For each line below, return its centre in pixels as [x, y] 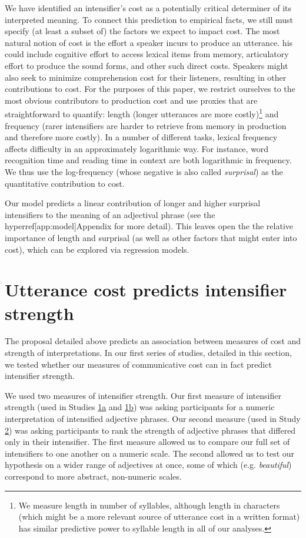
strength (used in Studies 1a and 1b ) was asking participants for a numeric [140, 407]
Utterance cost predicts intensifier [146, 290]
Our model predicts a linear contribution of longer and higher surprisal [133, 203]
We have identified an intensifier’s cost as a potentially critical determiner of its [148, 8]
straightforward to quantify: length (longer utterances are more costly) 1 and [142, 113]
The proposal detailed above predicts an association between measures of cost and [153, 341]
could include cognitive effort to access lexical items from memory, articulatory [147, 54]
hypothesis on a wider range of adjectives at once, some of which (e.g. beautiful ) [148, 465]
